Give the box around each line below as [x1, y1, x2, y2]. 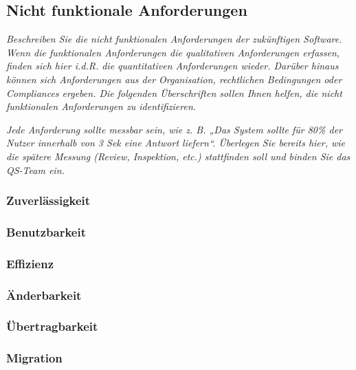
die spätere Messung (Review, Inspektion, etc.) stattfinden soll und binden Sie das [6, 149, 351, 163]
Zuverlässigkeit [6, 192, 91, 209]
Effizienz [6, 254, 54, 272]
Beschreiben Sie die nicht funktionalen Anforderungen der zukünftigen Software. [6, 32, 342, 46]
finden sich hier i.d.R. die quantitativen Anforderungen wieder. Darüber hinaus [6, 58, 339, 73]
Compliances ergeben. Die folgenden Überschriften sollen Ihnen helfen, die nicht [6, 85, 342, 100]
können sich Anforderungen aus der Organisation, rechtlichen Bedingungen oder [6, 72, 342, 86]
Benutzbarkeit [6, 223, 86, 240]
